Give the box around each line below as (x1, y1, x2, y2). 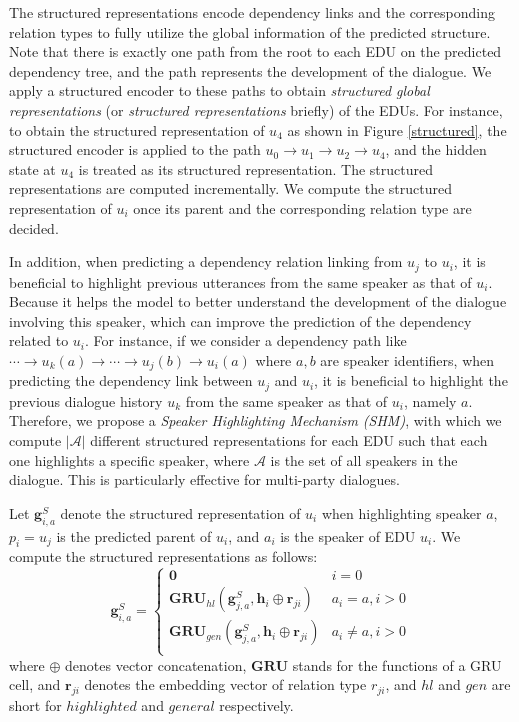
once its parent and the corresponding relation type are (133, 197, 472, 218)
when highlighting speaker (321, 502, 482, 523)
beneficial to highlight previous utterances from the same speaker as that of (9, 271, 472, 292)
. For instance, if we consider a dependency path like (85, 330, 407, 351)
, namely (403, 390, 457, 411)
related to (9, 330, 69, 351)
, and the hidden (385, 139, 487, 160)
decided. (9, 217, 59, 238)
